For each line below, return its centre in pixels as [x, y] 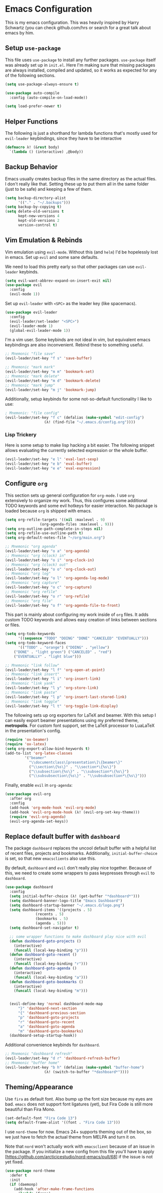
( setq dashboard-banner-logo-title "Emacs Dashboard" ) [66, 901]
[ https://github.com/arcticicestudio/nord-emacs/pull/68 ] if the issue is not [79, 1157]
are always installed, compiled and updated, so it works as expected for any [81, 70]
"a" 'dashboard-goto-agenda [46, 1027]
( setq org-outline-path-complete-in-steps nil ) [54, 529]
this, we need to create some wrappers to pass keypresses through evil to [80, 873]
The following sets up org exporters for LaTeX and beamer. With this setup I [81, 715]
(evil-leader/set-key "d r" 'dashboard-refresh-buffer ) [63, 1058]
